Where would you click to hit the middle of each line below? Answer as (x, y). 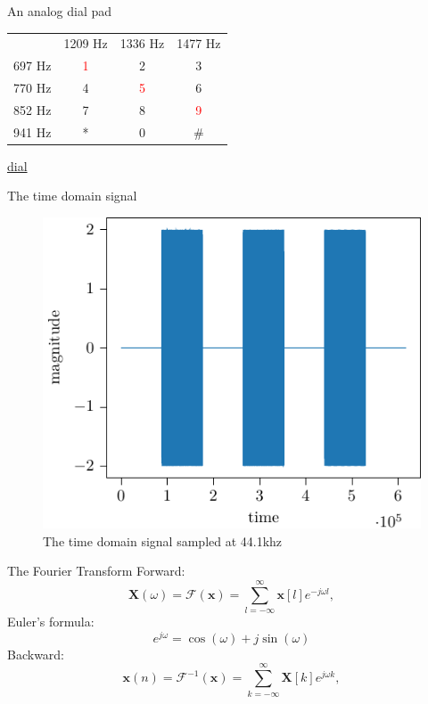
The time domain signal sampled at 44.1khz (163, 540)
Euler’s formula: (51, 622)
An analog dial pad (60, 11)
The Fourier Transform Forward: (96, 571)
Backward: (36, 654)
